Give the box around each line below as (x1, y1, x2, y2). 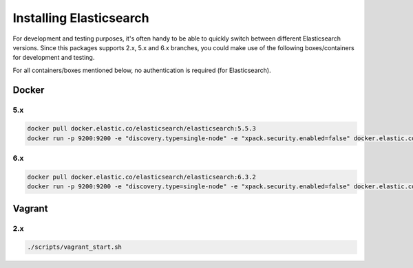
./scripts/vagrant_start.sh (27, 243, 122, 251)
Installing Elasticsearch (12, 10, 149, 25)
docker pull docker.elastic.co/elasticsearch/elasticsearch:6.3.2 (27, 172, 256, 181)
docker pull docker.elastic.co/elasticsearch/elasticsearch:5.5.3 (27, 124, 256, 133)
